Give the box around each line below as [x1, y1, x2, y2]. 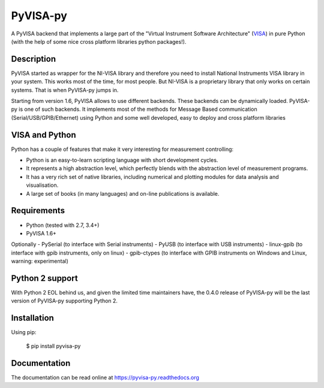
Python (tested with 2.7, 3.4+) [26, 222, 100, 229]
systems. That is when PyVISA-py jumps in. [11, 86, 119, 93]
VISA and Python [11, 129, 76, 140]
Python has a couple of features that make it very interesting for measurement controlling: [11, 145, 234, 153]
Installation [11, 313, 54, 323]
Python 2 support [11, 273, 78, 283]
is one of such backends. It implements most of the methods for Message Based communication [19, 105, 257, 113]
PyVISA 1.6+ [26, 229, 57, 237]
